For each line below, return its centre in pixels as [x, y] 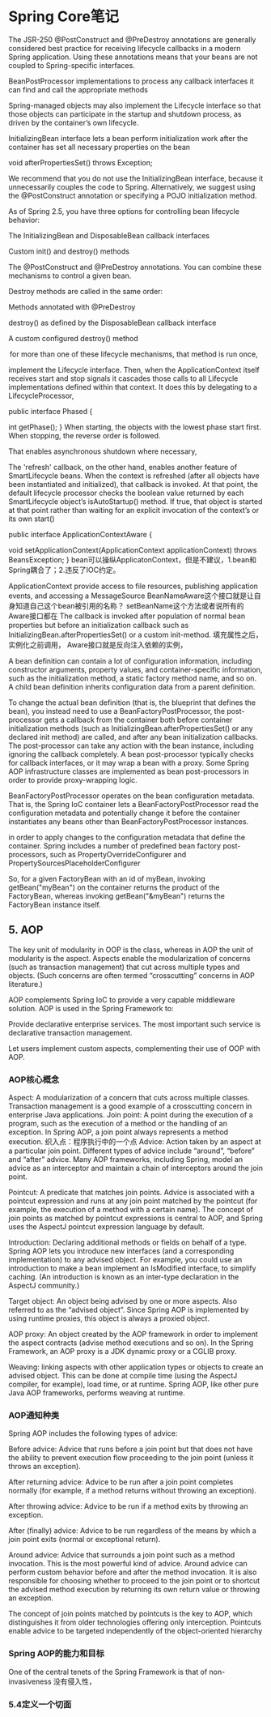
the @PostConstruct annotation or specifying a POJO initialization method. [133, 195]
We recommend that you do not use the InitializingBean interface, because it [136, 178]
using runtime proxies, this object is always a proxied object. [109, 1318]
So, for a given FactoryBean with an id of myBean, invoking [107, 878]
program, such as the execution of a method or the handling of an [118, 1124]
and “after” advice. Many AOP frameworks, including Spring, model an [126, 1160]
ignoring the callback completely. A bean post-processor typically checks [131, 754]
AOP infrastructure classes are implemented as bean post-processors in [129, 771]
